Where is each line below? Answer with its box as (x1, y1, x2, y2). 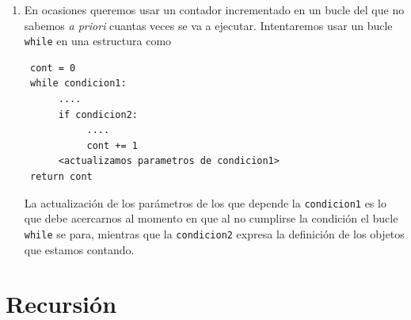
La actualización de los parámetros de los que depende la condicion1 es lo (24, 194, 386, 211)
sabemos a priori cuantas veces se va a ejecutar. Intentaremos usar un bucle (24, 17, 393, 33)
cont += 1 (86, 139, 138, 151)
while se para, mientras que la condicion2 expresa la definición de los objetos (24, 225, 405, 242)
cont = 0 (29, 62, 76, 74)
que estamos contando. (24, 241, 135, 257)
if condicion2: (58, 109, 138, 120)
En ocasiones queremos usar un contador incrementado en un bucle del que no (24, 2, 405, 17)
